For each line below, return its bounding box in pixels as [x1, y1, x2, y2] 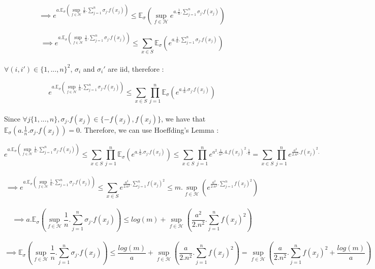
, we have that [161, 113, 206, 124]
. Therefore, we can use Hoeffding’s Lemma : [80, 124, 219, 135]
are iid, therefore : [108, 63, 164, 74]
